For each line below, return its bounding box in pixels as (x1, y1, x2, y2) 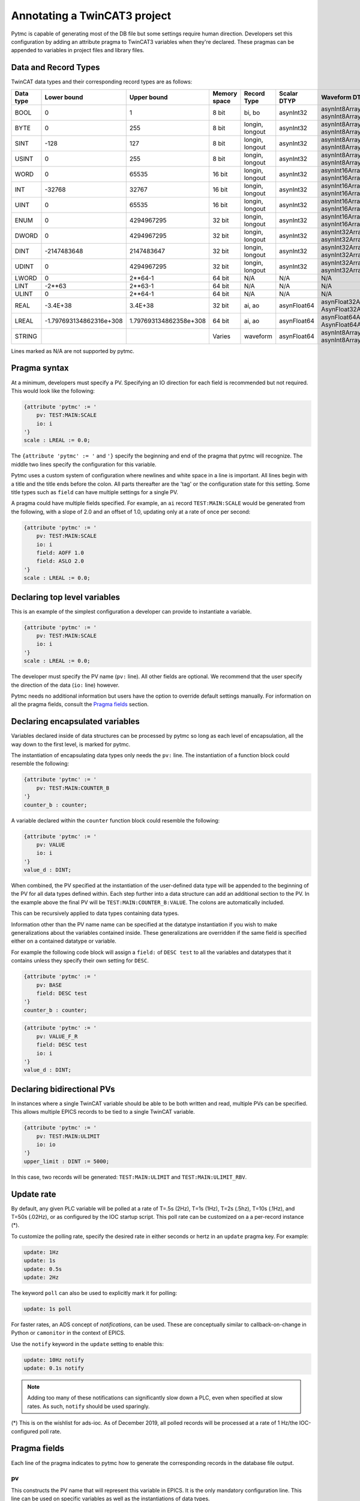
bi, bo (244, 108, 260, 116)
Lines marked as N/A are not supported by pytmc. (11, 347, 135, 354)
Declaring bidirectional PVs (11, 1084, 115, 1094)
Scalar (279, 89, 298, 97)
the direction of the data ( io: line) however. (11, 681, 120, 689)
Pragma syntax (11, 363, 69, 373)
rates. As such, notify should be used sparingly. (27, 1403, 150, 1410)
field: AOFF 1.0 (36, 549, 84, 556)
